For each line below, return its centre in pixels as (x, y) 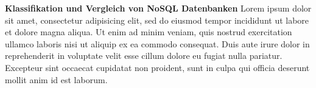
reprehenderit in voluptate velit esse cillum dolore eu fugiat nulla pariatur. (144, 56)
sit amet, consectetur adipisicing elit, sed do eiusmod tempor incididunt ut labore (157, 20)
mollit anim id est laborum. (56, 79)
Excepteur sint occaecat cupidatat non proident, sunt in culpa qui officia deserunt (157, 67)
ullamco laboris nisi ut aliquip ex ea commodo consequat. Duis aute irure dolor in (157, 43)
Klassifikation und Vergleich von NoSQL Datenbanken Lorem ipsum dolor (158, 8)
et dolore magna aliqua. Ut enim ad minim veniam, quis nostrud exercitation (149, 32)
